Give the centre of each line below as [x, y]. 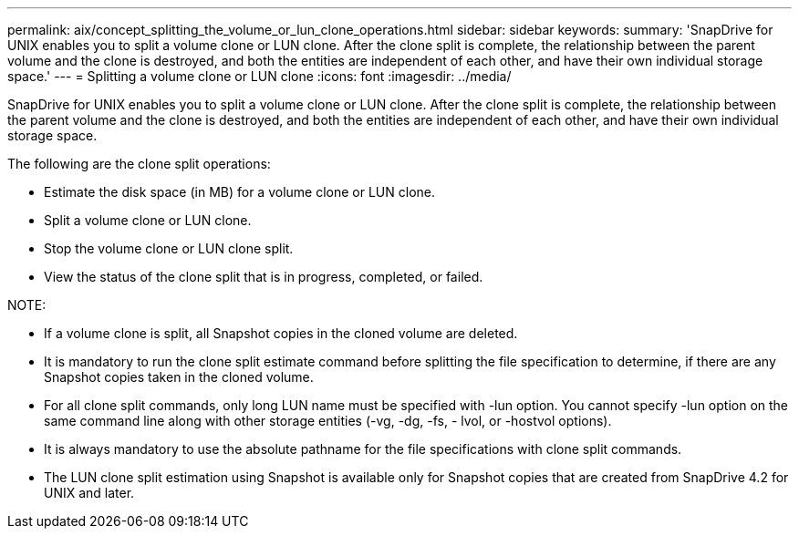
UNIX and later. [89, 493]
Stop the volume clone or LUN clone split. [169, 248]
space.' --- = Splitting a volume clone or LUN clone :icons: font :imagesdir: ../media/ [259, 76]
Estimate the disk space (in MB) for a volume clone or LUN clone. [240, 192]
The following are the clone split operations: [139, 164]
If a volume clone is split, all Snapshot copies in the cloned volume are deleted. [281, 333]
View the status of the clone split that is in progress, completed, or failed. [264, 277]
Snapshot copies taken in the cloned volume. [179, 377]
